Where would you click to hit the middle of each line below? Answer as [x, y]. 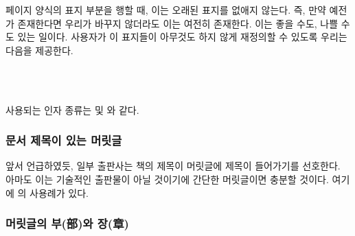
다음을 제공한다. [39, 50]
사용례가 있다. [59, 192]
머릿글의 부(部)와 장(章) [67, 223]
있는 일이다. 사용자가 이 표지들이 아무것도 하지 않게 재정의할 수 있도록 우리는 [182, 37]
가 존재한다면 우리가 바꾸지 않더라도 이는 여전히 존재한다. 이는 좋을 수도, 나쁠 [172, 23]
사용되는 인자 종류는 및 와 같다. [72, 109]
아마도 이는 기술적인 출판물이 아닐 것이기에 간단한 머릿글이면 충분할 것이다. [167, 179]
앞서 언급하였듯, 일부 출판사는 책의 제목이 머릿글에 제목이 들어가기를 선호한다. [173, 166]
